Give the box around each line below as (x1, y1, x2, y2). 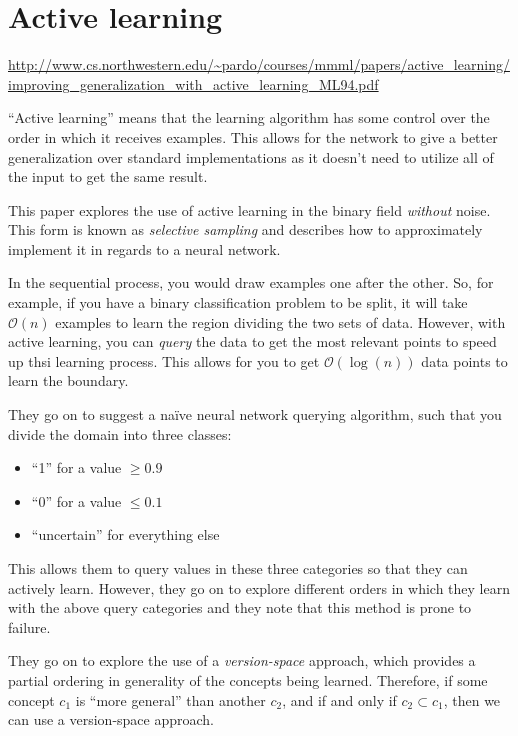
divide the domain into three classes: (8, 423, 232, 444)
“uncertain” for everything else (31, 524, 220, 545)
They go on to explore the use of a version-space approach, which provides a (8, 650, 476, 671)
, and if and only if (282, 689, 397, 710)
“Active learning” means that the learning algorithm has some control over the (8, 107, 490, 128)
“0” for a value (31, 490, 122, 511)
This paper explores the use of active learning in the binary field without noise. (8, 199, 491, 220)
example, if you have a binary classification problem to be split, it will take (8, 292, 468, 313)
